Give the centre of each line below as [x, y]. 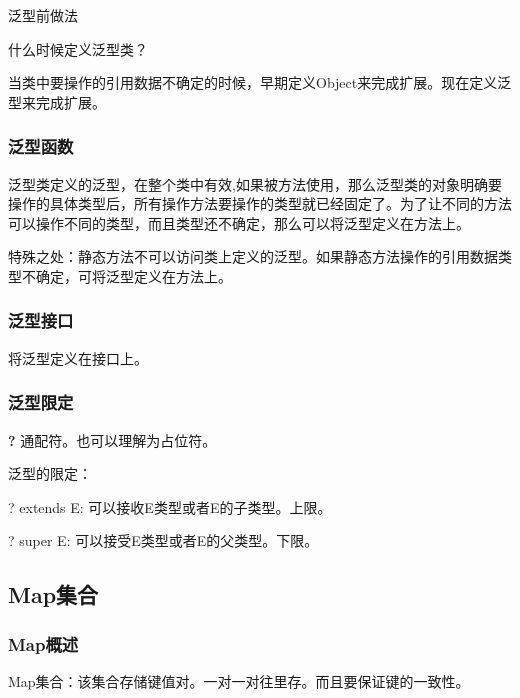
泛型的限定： [50, 473]
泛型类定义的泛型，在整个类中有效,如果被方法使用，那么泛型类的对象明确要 [255, 183]
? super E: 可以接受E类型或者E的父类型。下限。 [163, 540]
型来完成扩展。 [57, 101]
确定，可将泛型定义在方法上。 [133, 275]
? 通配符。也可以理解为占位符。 [112, 439]
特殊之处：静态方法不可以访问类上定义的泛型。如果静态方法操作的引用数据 [253, 256]
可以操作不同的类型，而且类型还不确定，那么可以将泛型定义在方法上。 [239, 222]
